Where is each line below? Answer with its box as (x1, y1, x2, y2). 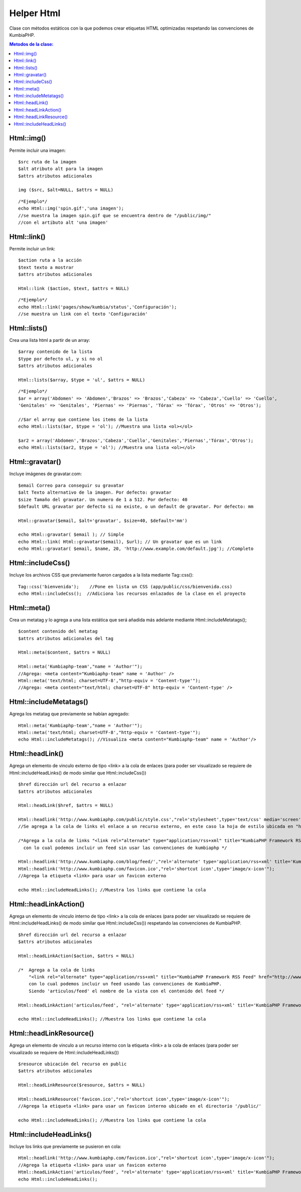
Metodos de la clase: (9, 41, 54, 47)
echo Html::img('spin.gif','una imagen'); (18, 206, 124, 211)
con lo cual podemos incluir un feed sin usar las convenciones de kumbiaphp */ (23, 845, 227, 851)
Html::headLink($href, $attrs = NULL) (18, 802, 114, 808)
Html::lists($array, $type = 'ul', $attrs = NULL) (18, 377, 145, 383)
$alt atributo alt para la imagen (18, 166, 103, 172)
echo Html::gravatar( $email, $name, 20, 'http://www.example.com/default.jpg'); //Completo (18, 546, 254, 552)
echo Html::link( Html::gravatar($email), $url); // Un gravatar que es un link (18, 538, 222, 544)
